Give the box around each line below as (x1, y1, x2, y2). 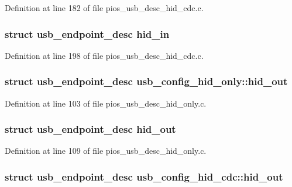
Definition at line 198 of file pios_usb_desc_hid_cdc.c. (5, 49, 204, 61)
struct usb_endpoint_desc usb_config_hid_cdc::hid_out (5, 169, 283, 184)
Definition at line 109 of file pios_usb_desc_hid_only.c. (5, 144, 207, 157)
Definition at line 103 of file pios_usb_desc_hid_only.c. (5, 97, 207, 109)
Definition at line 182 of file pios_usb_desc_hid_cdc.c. (5, 2, 204, 13)
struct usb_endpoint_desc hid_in (5, 26, 170, 41)
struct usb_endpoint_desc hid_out (5, 122, 176, 136)
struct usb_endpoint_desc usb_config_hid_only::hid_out (5, 74, 288, 89)
